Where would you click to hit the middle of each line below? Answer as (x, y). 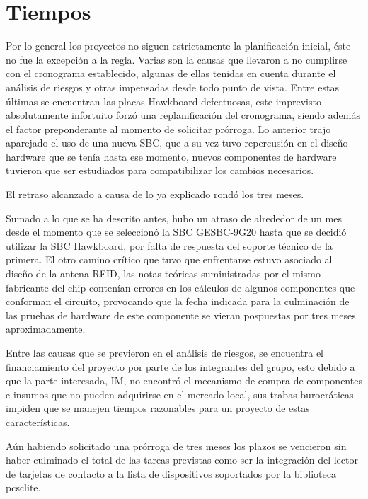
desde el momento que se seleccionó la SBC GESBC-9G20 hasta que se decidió (176, 232)
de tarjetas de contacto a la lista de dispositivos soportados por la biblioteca (171, 473)
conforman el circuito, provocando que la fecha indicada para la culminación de (178, 301)
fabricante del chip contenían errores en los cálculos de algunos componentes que (180, 287)
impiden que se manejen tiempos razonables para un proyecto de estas (158, 408)
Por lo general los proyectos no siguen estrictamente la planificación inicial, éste (178, 46)
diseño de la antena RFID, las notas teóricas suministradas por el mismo (163, 274)
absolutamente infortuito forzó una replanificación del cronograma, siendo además (183, 115)
